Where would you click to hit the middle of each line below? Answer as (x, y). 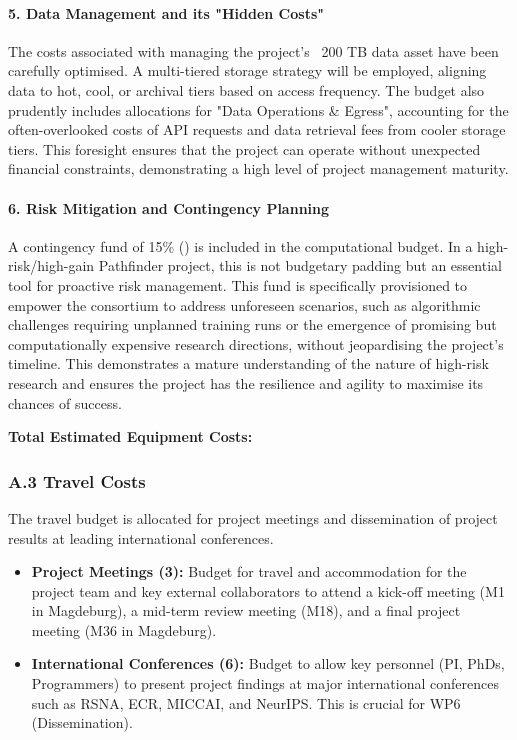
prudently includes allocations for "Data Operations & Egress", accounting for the (258, 109)
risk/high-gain (51, 265)
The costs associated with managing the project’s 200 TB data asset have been (253, 50)
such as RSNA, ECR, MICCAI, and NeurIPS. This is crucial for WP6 (246, 702)
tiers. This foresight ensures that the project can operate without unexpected (244, 148)
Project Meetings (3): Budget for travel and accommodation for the (249, 571)
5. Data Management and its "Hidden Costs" (166, 12)
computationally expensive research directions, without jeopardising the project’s (256, 343)
